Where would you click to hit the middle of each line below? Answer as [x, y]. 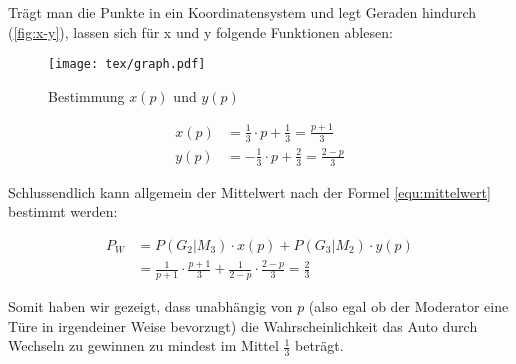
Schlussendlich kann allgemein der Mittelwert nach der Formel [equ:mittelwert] [249, 191]
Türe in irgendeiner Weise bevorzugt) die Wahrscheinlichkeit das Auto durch [243, 325]
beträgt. [319, 345]
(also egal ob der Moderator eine [408, 306]
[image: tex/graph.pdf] [127, 64]
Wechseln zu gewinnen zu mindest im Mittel [143, 345]
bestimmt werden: [63, 211]
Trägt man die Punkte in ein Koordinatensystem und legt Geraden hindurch [242, 12]
